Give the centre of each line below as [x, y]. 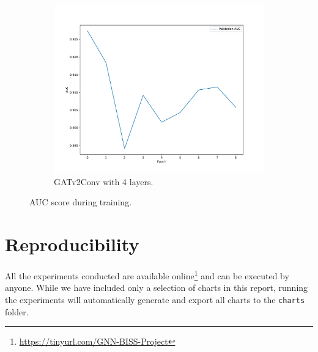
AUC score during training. [81, 202]
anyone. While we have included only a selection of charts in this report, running [157, 288]
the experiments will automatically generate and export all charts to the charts [155, 299]
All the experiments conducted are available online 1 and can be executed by [147, 275]
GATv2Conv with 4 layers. [104, 181]
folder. [17, 311]
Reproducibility [72, 244]
